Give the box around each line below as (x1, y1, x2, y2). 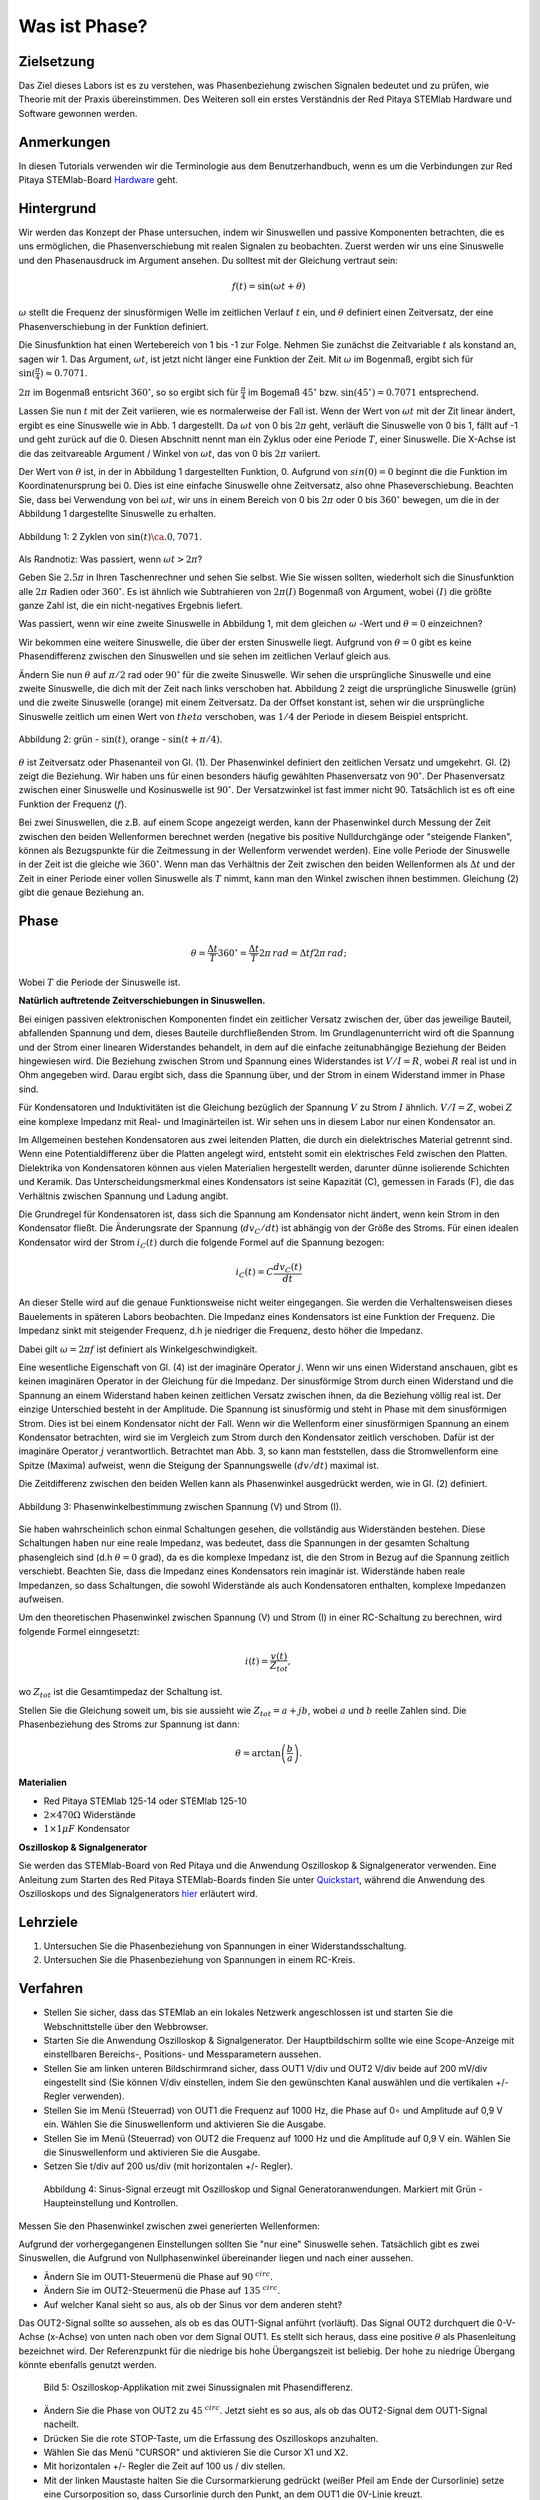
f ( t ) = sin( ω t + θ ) (231, 281, 306, 292)
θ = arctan (235, 1747, 281, 1759)
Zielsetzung (18, 53, 95, 70)
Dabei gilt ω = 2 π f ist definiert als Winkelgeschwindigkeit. (18, 1343, 258, 1355)
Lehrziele (18, 1913, 79, 1930)
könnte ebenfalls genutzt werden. (18, 2359, 157, 2371)
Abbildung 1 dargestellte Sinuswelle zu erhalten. (18, 508, 217, 520)
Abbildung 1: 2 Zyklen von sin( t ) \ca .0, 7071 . (18, 530, 202, 542)
